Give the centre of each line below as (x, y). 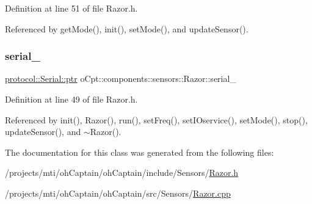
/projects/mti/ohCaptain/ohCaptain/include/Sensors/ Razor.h (122, 173)
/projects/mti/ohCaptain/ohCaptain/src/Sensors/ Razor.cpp (118, 193)
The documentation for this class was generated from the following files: (140, 152)
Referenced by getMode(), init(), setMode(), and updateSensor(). (127, 28)
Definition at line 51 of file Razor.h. (71, 8)
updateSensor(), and (43, 132)
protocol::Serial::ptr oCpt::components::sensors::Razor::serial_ (121, 78)
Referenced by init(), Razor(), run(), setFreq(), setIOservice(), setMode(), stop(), (156, 119)
